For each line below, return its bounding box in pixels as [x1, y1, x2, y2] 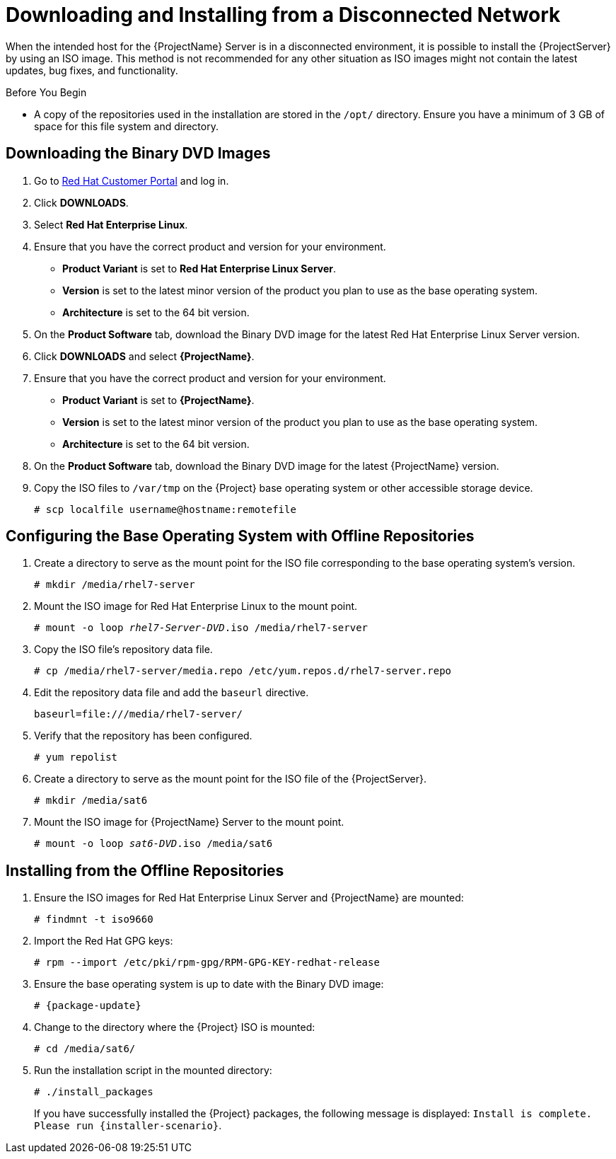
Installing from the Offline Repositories [6, 861, 284, 880]
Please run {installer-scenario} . [34, 1119, 222, 1132]
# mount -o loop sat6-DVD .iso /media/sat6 [34, 838, 273, 850]
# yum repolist [34, 751, 118, 763]
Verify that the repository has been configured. [34, 730, 252, 742]
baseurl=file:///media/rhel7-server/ [34, 708, 243, 720]
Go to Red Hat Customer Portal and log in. [34, 174, 229, 187]
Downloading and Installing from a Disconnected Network [6, 3, 561, 27]
